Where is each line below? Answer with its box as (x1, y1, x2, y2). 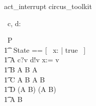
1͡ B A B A (4, 64, 38, 74)
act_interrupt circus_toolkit (4, 1, 92, 11)
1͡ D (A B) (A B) (4, 84, 56, 94)
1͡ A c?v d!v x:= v (4, 54, 59, 65)
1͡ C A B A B (4, 74, 45, 84)
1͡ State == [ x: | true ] (4, 44, 86, 55)
